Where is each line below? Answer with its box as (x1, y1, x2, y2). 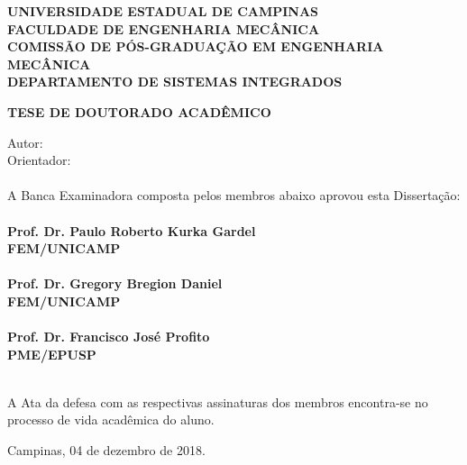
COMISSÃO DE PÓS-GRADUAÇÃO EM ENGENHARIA (7, 37, 384, 56)
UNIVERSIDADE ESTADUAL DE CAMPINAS (7, 2, 319, 20)
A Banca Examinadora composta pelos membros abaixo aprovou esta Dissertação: (7, 186, 461, 205)
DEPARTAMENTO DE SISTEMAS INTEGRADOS (7, 72, 343, 91)
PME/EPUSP (7, 344, 96, 363)
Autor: (7, 132, 43, 151)
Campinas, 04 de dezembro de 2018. (7, 441, 206, 460)
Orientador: (7, 150, 71, 169)
